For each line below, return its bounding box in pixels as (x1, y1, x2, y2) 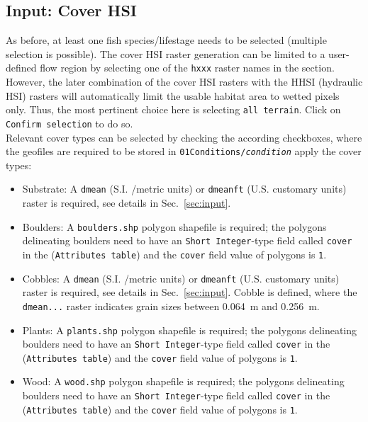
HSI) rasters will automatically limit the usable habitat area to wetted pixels (6, 88, 340, 103)
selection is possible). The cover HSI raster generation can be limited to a (6, 46, 325, 61)
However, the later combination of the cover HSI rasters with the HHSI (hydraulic (6, 74, 363, 89)
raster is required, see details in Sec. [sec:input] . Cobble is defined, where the (22, 285, 357, 300)
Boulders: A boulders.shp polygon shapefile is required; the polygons (22, 219, 327, 234)
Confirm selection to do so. (6, 115, 133, 130)
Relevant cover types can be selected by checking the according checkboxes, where (6, 130, 362, 144)
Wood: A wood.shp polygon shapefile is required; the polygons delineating (22, 374, 345, 389)
